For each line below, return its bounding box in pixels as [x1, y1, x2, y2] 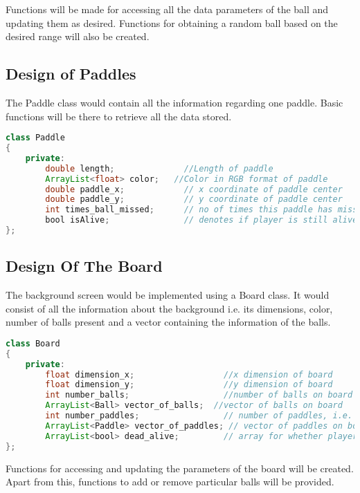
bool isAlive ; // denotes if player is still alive [45, 215, 358, 225]
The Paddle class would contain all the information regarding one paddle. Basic [6, 95, 343, 109]
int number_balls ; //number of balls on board [45, 390, 353, 400]
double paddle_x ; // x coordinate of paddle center [45, 184, 343, 194]
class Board [6, 338, 60, 348]
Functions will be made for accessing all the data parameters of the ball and [6, 2, 329, 16]
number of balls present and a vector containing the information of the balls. [6, 315, 331, 329]
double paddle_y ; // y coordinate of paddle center [45, 194, 343, 205]
